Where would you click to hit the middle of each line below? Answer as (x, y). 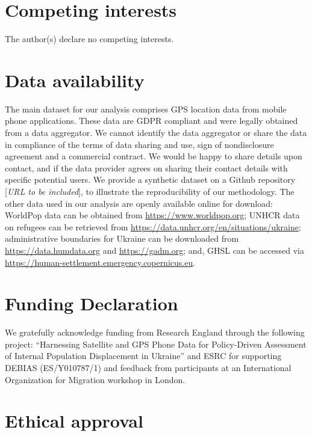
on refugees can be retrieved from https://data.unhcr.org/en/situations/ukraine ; (153, 226)
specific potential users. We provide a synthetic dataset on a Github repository (150, 180)
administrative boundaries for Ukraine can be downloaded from (122, 238)
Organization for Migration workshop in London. (95, 379)
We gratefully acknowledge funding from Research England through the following (155, 332)
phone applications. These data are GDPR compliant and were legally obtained (151, 121)
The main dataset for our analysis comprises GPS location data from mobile (146, 109)
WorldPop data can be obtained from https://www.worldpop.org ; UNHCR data (152, 215)
